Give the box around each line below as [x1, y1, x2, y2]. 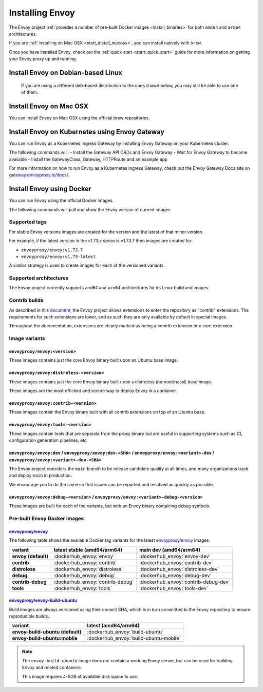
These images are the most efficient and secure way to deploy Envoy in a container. [9, 388, 177, 394]
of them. [21, 89, 38, 95]
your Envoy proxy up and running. [9, 56, 77, 62]
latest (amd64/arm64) [87, 622, 140, 629]
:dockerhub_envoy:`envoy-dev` [139, 553, 211, 559]
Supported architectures [9, 275, 69, 281]
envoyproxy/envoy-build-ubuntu [9, 597, 77, 603]
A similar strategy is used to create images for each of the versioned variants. [9, 262, 165, 268]
